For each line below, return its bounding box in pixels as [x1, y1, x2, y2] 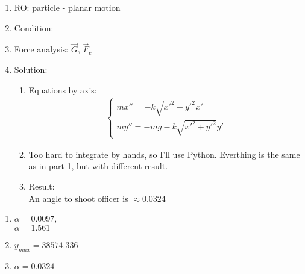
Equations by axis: [28, 83, 97, 96]
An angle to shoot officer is [28, 191, 128, 204]
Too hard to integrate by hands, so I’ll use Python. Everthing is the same [28, 148, 300, 160]
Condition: [14, 21, 54, 34]
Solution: [14, 63, 48, 75]
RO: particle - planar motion [14, 1, 121, 13]
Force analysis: [14, 43, 69, 55]
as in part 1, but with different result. [28, 160, 168, 172]
